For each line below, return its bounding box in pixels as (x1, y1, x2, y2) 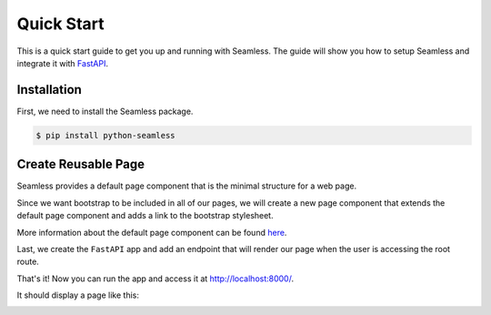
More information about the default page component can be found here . (16, 227, 287, 238)
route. (16, 256, 40, 268)
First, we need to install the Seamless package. (16, 106, 194, 117)
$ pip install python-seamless (35, 130, 176, 140)
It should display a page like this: (16, 290, 140, 300)
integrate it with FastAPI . (16, 57, 109, 68)
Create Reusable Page (16, 157, 145, 172)
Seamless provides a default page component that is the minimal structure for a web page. (16, 180, 357, 191)
